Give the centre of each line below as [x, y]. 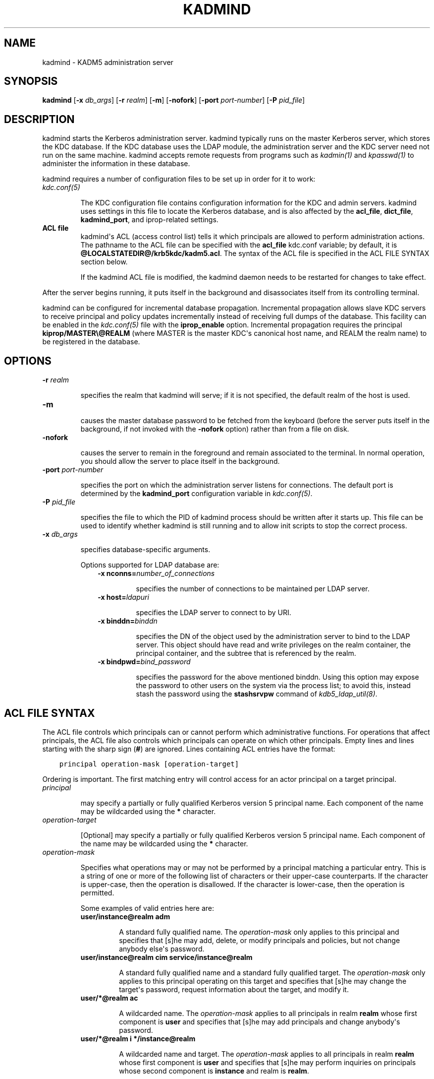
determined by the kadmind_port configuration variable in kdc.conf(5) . [196, 494]
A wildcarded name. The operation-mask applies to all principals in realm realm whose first [268, 1013]
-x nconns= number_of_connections [156, 573]
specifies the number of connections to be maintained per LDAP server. [253, 589]
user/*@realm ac [109, 998]
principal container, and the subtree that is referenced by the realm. [246, 653]
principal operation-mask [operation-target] [149, 764]
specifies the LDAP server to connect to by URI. [214, 613]
